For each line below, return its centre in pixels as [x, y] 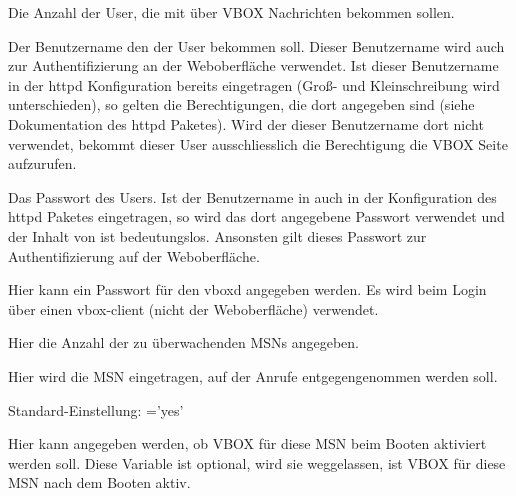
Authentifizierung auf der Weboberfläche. [134, 255]
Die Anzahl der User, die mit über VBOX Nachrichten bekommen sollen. [231, 12]
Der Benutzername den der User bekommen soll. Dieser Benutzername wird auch [256, 45]
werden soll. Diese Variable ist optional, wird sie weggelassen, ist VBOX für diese [257, 462]
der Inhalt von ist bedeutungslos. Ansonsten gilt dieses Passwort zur [217, 235]
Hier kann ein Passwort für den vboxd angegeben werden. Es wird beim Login [247, 289]
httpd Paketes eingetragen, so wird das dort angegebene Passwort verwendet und [256, 216]
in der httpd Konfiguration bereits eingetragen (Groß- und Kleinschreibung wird [254, 84]
